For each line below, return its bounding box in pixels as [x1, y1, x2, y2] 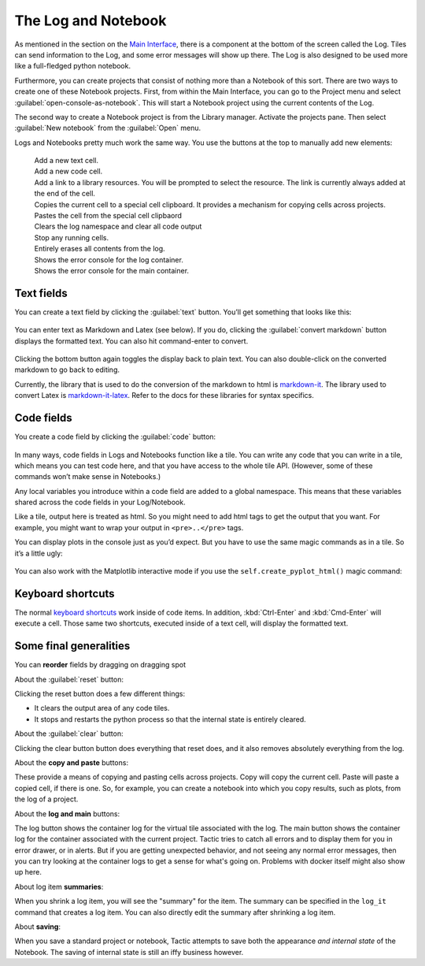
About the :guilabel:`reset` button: [14, 674, 124, 684]
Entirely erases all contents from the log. [34, 244, 165, 254]
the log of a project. [14, 794, 79, 804]
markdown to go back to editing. [14, 365, 120, 374]
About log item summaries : [14, 882, 104, 891]
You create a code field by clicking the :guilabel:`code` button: [14, 432, 216, 441]
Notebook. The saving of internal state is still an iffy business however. [14, 947, 244, 957]
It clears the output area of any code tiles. [34, 704, 170, 713]
